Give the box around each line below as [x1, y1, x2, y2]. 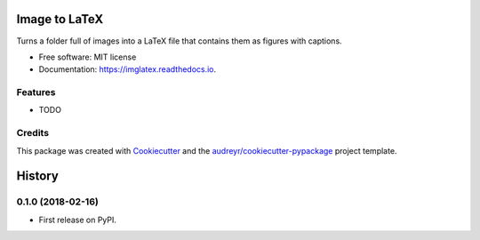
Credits [16, 127, 49, 140]
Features [16, 86, 56, 99]
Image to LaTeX [16, 12, 104, 27]
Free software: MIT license [38, 52, 137, 62]
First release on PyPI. [38, 214, 117, 225]
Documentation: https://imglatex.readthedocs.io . [38, 64, 217, 75]
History [16, 169, 60, 184]
